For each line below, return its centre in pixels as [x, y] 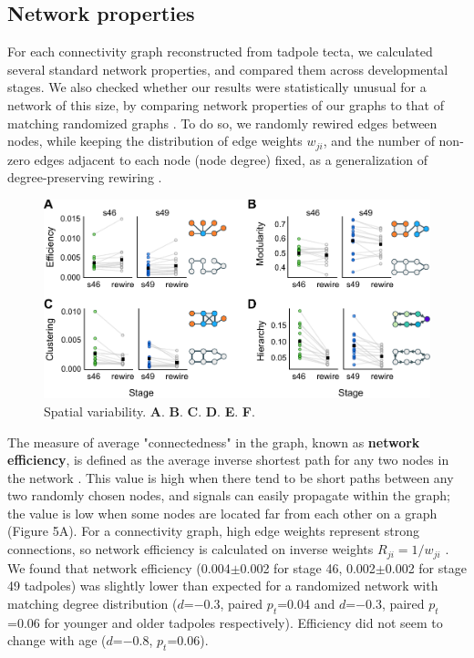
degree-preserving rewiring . [85, 177]
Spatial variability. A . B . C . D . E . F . [149, 411]
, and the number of [379, 141]
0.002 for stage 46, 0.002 [308, 567]
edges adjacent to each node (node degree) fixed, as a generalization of [231, 159]
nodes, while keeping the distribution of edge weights [155, 141]
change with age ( [57, 640]
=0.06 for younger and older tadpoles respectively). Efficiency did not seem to [225, 622]
